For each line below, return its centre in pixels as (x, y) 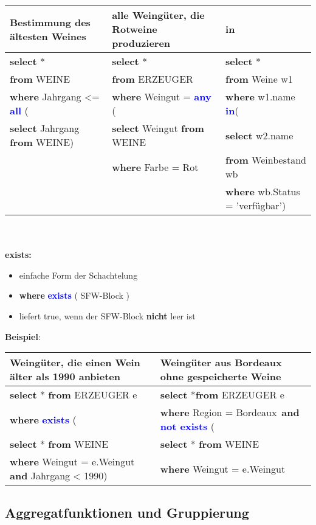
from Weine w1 (259, 79)
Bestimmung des (50, 22)
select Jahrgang (45, 128)
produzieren (141, 43)
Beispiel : (23, 336)
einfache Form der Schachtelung (78, 275)
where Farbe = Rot (155, 167)
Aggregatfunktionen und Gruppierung (127, 512)
